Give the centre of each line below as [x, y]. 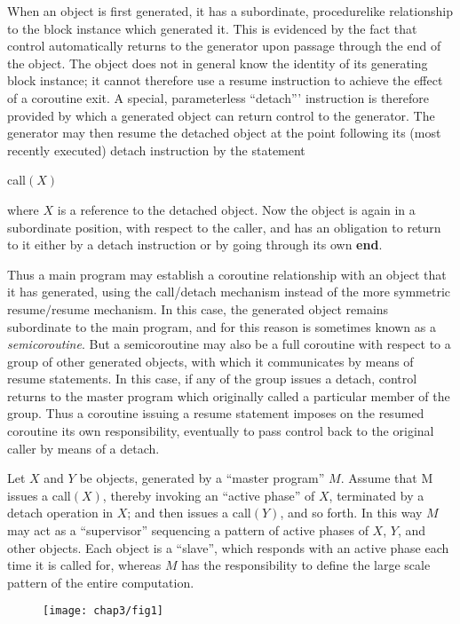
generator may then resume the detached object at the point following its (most [224, 133]
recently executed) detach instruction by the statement [156, 150]
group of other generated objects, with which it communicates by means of [210, 361]
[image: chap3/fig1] [103, 611]
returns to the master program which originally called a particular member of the [229, 395]
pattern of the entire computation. [101, 582]
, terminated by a [377, 495]
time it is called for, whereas [84, 565]
